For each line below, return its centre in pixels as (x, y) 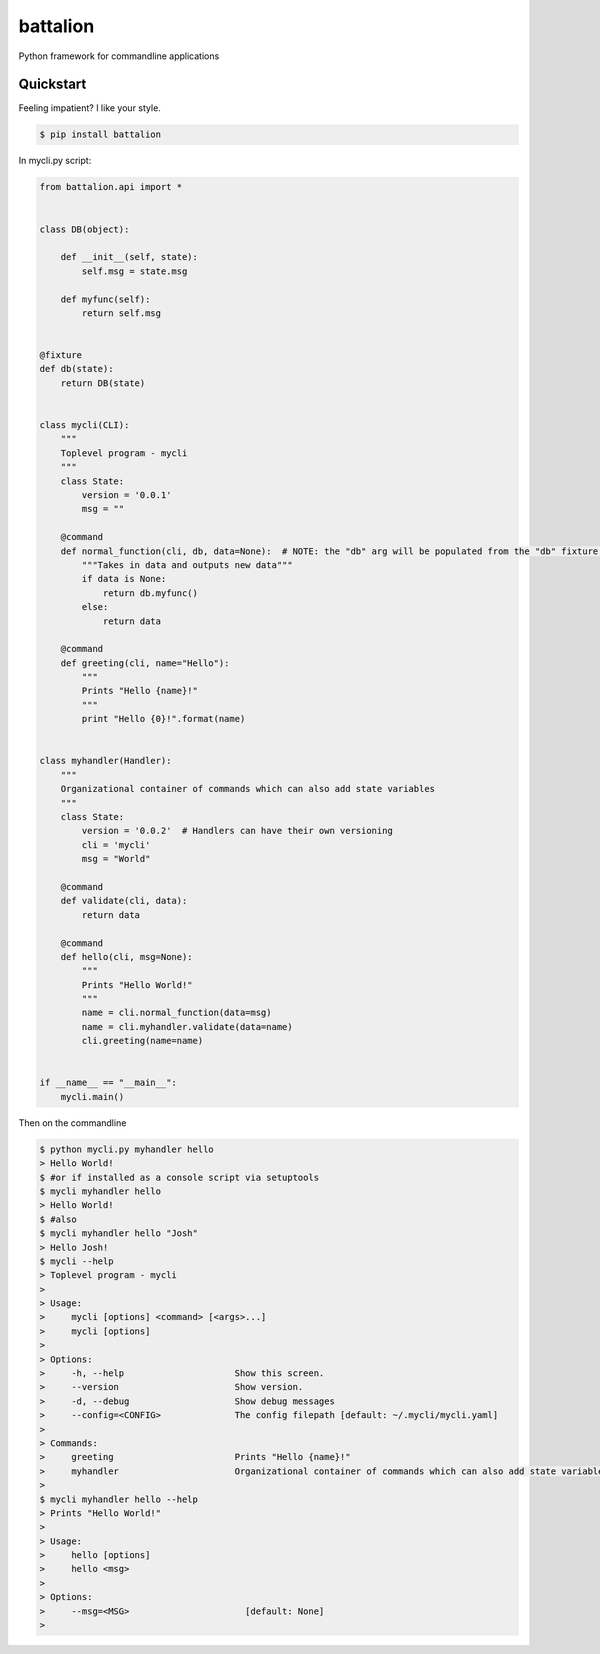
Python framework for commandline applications (119, 56)
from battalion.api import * (111, 187)
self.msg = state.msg (134, 271)
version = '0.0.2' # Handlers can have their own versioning (237, 831)
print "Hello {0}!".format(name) (163, 719)
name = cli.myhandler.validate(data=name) (187, 1026)
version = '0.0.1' (126, 495)
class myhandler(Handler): (105, 761)
